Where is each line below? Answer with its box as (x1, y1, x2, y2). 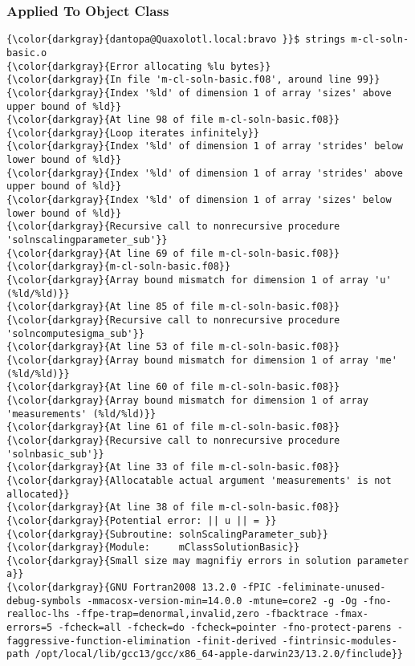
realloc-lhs (6, 608, 70, 620)
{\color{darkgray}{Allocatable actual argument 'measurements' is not (6, 474, 392, 486)
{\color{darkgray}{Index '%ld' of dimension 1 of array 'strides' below (6, 140, 403, 152)
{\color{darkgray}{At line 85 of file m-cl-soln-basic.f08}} (6, 301, 340, 313)
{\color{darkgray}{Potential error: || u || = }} (6, 514, 277, 526)
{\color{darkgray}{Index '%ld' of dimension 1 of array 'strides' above (6, 167, 403, 179)
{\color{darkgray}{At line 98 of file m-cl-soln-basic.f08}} (6, 114, 340, 126)
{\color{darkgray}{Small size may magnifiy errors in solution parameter (6, 554, 409, 567)
